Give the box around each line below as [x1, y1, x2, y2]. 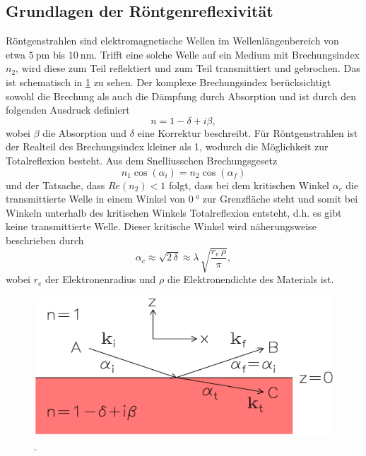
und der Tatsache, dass [6, 177, 105, 192]
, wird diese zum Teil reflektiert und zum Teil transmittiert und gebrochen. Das [16, 61, 360, 76]
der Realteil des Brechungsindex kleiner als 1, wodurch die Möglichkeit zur [6, 139, 329, 154]
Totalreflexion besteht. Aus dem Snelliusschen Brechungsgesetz [6, 152, 278, 167]
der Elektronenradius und [45, 272, 156, 287]
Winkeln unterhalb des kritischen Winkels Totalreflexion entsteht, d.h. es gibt [6, 205, 342, 220]
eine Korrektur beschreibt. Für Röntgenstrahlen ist [137, 125, 358, 140]
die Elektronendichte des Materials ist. [167, 272, 334, 287]
